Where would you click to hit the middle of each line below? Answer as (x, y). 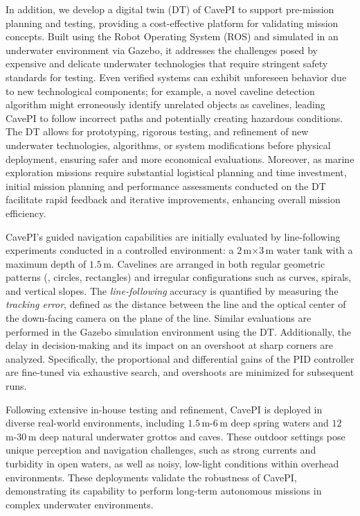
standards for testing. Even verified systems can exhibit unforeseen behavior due (176, 77)
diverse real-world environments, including (95, 423)
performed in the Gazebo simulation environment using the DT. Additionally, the (179, 331)
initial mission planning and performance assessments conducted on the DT (166, 186)
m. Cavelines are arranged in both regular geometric (214, 263)
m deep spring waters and (274, 423)
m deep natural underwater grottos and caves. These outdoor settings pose (187, 436)
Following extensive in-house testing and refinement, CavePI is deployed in (164, 409)
